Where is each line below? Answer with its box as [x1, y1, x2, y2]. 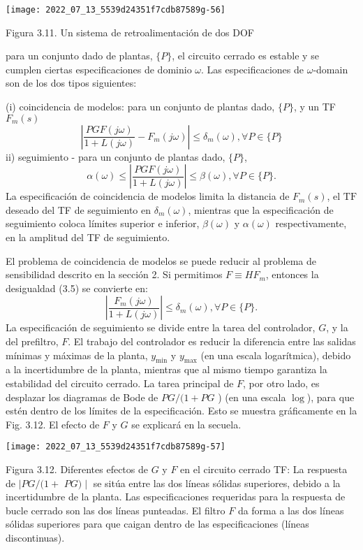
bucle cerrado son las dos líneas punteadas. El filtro [6, 502, 225, 517]
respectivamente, [275, 216, 347, 231]
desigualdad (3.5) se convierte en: [6, 280, 148, 295]
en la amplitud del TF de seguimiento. [6, 230, 170, 244]
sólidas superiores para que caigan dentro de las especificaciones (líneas [6, 516, 309, 531]
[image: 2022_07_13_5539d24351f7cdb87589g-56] [6, 5, 225, 15]
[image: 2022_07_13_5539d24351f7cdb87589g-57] [6, 442, 225, 452]
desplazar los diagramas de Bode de [6, 389, 158, 404]
